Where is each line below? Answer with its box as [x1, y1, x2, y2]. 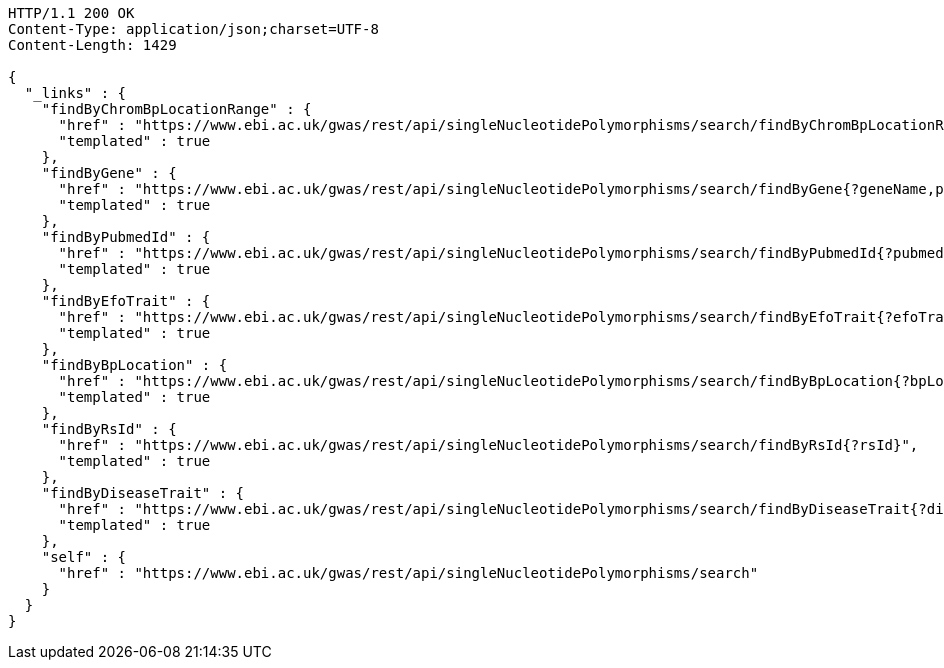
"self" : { [41, 549, 127, 565]
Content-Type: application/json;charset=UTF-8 [8, 21, 379, 37]
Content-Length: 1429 [8, 37, 177, 53]
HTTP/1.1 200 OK [8, 5, 135, 21]
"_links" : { [24, 85, 127, 101]
